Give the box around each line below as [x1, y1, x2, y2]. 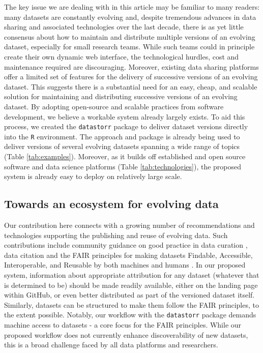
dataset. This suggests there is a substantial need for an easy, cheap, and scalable [4, 81, 257, 92]
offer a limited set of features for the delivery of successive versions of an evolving [4, 71, 258, 82]
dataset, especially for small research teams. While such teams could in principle [4, 41, 255, 52]
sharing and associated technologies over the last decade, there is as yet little [4, 21, 244, 32]
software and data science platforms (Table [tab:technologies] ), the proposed [4, 161, 242, 171]
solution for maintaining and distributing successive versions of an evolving [4, 91, 238, 102]
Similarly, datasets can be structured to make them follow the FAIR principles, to [4, 299, 259, 310]
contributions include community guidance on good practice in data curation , [4, 240, 248, 250]
